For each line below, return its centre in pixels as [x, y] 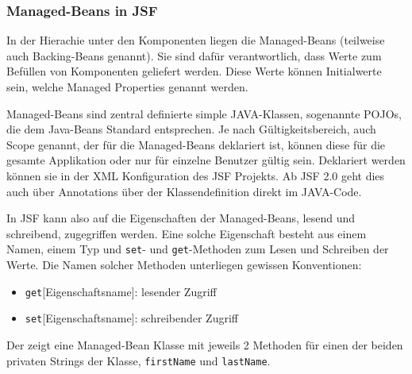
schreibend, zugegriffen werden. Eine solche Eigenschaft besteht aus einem [187, 233]
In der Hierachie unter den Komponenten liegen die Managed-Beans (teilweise [196, 40]
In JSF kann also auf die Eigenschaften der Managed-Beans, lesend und [181, 218]
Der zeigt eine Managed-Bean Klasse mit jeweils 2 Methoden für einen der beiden [205, 344]
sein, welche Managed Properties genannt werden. [127, 87]
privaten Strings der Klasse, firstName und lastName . [139, 360]
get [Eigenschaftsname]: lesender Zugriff [121, 291]
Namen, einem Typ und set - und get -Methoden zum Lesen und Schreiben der [198, 249]
